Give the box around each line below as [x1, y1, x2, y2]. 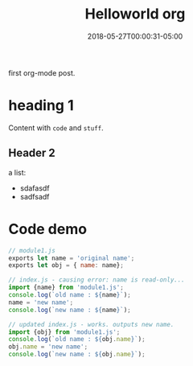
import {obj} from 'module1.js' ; [8, 327, 121, 336]
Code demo [8, 220, 87, 238]
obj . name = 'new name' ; [8, 343, 88, 351]
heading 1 [8, 97, 74, 115]
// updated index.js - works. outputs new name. [8, 320, 175, 328]
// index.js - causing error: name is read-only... [8, 276, 185, 284]
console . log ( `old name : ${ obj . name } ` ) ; [8, 335, 146, 343]
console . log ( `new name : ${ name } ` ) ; [8, 306, 131, 314]
